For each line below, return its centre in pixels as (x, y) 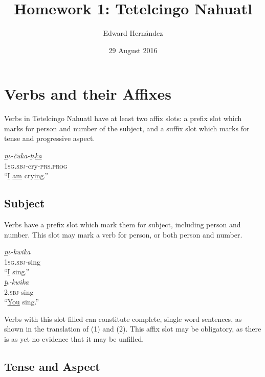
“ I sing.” (17, 272)
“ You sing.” (22, 302)
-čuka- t (21, 156)
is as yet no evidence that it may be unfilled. (74, 338)
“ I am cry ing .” (26, 175)
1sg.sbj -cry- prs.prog (36, 165)
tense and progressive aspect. (50, 138)
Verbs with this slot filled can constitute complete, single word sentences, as (123, 319)
